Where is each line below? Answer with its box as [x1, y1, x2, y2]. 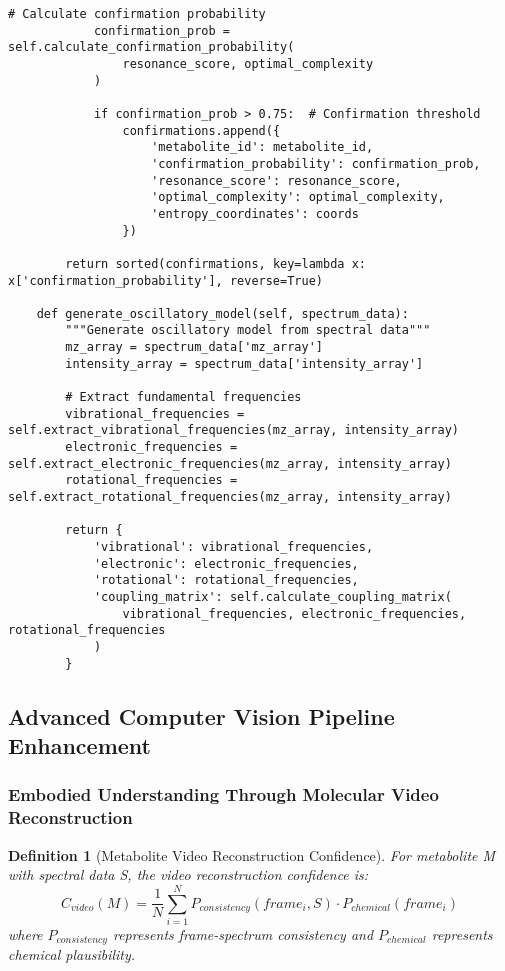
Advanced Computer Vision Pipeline [8, 700, 395, 731]
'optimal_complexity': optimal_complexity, [151, 190, 445, 205]
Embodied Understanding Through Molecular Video [8, 782, 439, 807]
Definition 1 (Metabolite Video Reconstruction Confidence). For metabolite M [8, 844, 496, 865]
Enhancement [8, 730, 151, 761]
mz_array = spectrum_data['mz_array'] [65, 340, 323, 355]
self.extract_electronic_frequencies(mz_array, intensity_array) [8, 456, 452, 471]
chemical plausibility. [8, 944, 136, 965]
